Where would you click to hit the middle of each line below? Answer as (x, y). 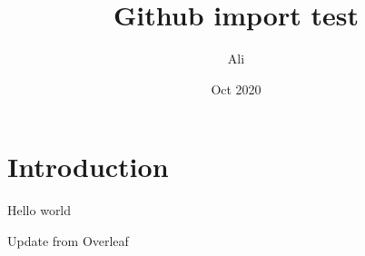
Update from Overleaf (68, 240)
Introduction (88, 167)
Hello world (39, 210)
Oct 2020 (236, 89)
